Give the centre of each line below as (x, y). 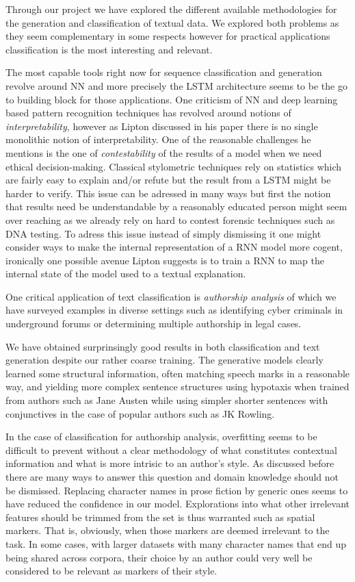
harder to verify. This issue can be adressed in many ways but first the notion (168, 193)
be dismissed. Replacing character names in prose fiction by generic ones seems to (177, 490)
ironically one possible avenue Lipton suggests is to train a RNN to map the (165, 260)
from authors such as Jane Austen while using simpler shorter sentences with (167, 400)
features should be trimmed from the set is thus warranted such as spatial (160, 517)
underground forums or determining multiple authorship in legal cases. (154, 324)
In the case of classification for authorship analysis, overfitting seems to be (161, 436)
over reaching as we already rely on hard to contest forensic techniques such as (170, 219)
